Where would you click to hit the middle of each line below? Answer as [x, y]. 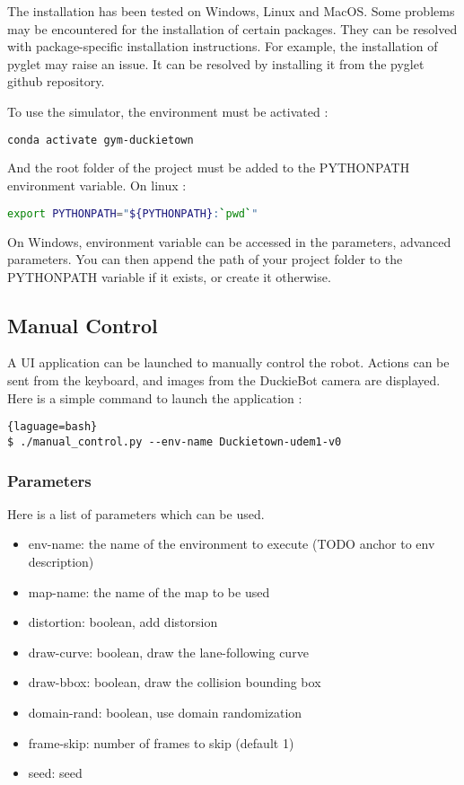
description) [61, 561]
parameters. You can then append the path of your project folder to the [205, 259]
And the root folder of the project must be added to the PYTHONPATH [209, 168]
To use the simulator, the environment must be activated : [168, 111]
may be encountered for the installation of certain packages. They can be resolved [232, 28]
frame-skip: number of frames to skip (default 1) [161, 742]
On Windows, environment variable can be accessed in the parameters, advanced [229, 241]
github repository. [56, 81]
